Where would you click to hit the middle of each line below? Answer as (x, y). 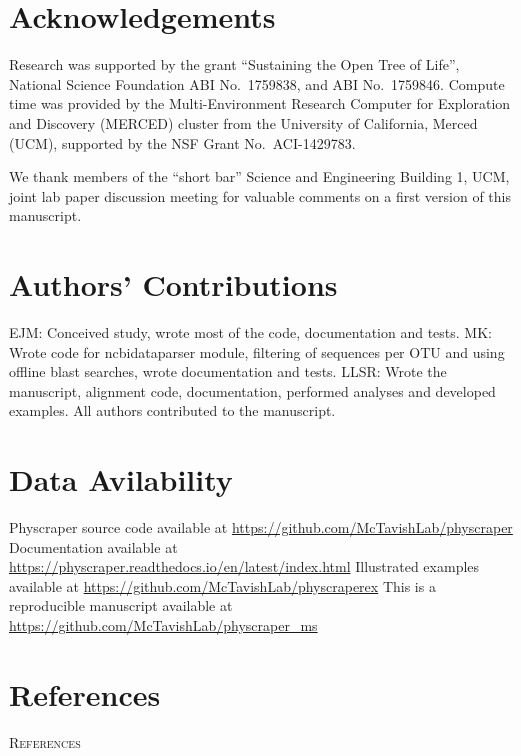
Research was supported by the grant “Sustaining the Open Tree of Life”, (234, 64)
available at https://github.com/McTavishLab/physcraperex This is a (222, 585)
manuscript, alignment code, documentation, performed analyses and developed (252, 390)
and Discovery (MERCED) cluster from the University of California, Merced (243, 122)
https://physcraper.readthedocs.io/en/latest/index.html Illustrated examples (244, 566)
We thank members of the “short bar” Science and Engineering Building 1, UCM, (259, 176)
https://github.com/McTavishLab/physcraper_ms (163, 625)
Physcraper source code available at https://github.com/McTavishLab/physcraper (261, 527)
